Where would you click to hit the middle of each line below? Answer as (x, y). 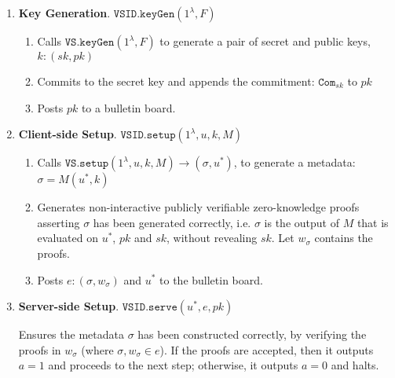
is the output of (302, 222)
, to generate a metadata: (294, 162)
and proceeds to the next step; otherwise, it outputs (173, 365)
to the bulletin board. (211, 279)
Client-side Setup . (68, 134)
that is (373, 222)
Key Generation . (64, 13)
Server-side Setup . (69, 306)
